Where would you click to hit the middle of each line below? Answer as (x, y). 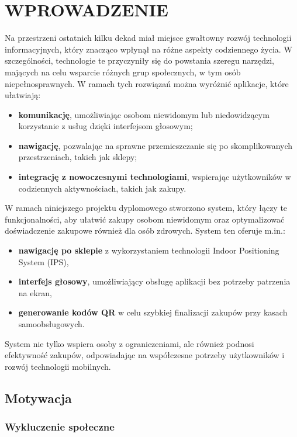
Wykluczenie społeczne (60, 427)
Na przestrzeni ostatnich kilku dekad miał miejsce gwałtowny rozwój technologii (148, 38)
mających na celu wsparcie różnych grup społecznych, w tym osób (123, 72)
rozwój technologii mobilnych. (58, 366)
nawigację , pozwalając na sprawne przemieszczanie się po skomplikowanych (156, 145)
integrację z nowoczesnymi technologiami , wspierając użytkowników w (155, 177)
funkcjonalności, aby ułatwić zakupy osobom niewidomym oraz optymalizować (145, 219)
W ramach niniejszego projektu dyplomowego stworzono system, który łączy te (146, 208)
